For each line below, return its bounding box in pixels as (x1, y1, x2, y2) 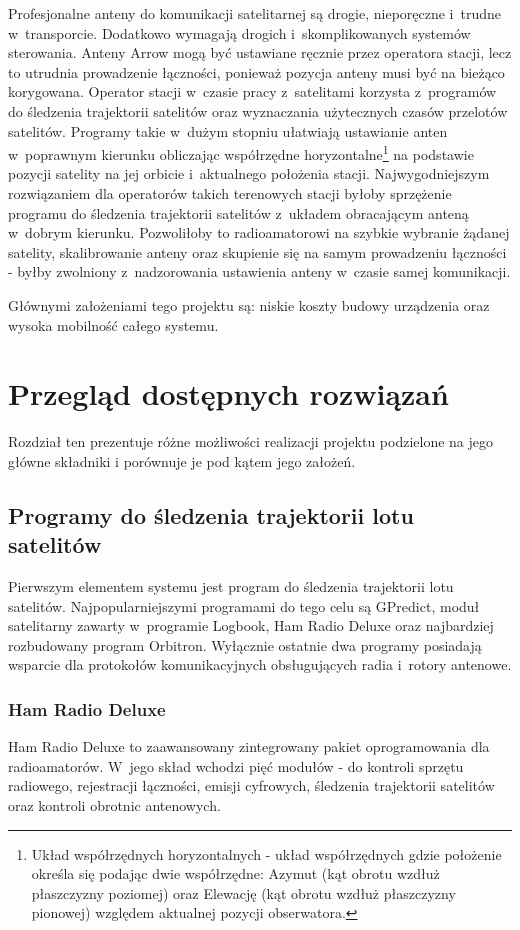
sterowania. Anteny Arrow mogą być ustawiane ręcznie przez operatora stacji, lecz (8, 42, 512, 63)
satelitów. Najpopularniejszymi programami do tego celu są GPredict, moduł (8, 595, 480, 616)
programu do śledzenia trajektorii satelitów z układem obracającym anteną (8, 202, 469, 223)
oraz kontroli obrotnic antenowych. (8, 795, 221, 816)
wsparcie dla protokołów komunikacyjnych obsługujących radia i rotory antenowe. (8, 654, 512, 675)
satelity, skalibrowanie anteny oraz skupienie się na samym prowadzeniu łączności (8, 241, 507, 262)
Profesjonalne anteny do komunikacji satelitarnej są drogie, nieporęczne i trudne (8, 3, 501, 23)
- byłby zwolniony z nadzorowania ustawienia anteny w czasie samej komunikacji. (8, 261, 511, 282)
